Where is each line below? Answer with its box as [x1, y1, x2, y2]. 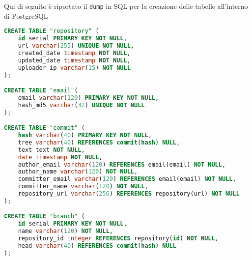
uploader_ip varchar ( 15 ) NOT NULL [18, 64, 131, 71]
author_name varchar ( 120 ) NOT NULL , [18, 168, 138, 175]
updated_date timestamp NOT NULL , [18, 57, 131, 64]
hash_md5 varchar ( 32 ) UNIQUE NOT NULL [18, 101, 145, 109]
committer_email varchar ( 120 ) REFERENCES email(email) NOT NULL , [18, 175, 236, 183]
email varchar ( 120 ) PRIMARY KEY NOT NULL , [18, 94, 159, 101]
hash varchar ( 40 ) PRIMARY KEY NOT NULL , [18, 132, 152, 139]
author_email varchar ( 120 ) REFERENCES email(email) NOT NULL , [18, 161, 226, 168]
